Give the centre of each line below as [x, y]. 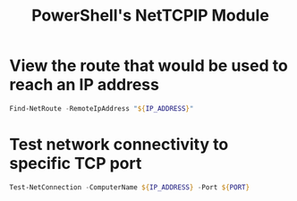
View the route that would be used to [148, 66]
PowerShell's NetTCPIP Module [150, 16]
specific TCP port [76, 163]
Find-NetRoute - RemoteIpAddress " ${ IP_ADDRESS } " [102, 108]
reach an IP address [84, 85]
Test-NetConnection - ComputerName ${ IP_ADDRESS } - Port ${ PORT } [130, 187]
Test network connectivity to [119, 145]
